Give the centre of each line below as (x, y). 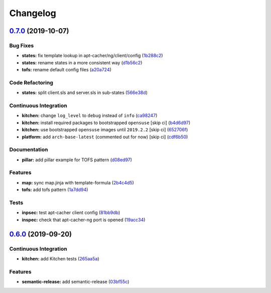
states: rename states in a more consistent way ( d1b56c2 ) (82, 62)
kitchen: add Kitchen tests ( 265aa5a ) (60, 258)
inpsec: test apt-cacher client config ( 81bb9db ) (71, 213)
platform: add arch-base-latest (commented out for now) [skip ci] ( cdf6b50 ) (105, 137)
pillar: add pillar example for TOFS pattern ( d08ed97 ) (77, 160)
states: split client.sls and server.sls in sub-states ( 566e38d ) (85, 92)
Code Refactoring (31, 82)
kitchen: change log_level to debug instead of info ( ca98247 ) (90, 116)
